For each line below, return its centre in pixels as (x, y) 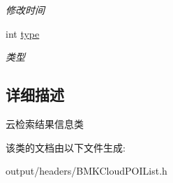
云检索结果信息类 (45, 123)
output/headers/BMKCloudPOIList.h (86, 171)
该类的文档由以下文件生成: (66, 147)
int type (23, 33)
